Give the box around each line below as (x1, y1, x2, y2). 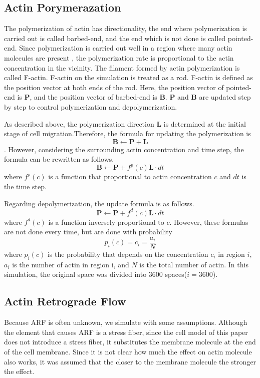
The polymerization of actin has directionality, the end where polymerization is (4, 23, 247, 34)
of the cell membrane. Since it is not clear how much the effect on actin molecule (4, 346, 252, 356)
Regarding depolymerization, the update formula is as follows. (4, 198, 194, 208)
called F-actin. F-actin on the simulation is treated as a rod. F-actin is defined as (4, 72, 253, 83)
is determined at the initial (163, 118, 246, 129)
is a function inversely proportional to (48, 216, 164, 227)
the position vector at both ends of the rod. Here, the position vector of (4, 82, 224, 92)
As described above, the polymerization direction (4, 118, 154, 129)
